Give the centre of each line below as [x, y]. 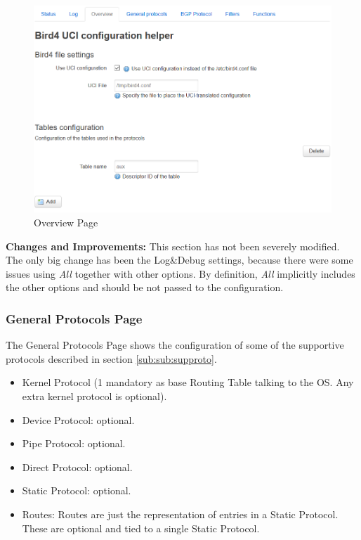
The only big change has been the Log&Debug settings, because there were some [179, 260]
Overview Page [66, 223]
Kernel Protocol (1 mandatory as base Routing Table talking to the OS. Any [188, 382]
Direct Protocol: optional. [77, 467]
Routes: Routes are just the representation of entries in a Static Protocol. [180, 514]
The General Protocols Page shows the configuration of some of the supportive [175, 345]
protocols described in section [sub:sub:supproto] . [111, 358]
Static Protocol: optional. [77, 490]
